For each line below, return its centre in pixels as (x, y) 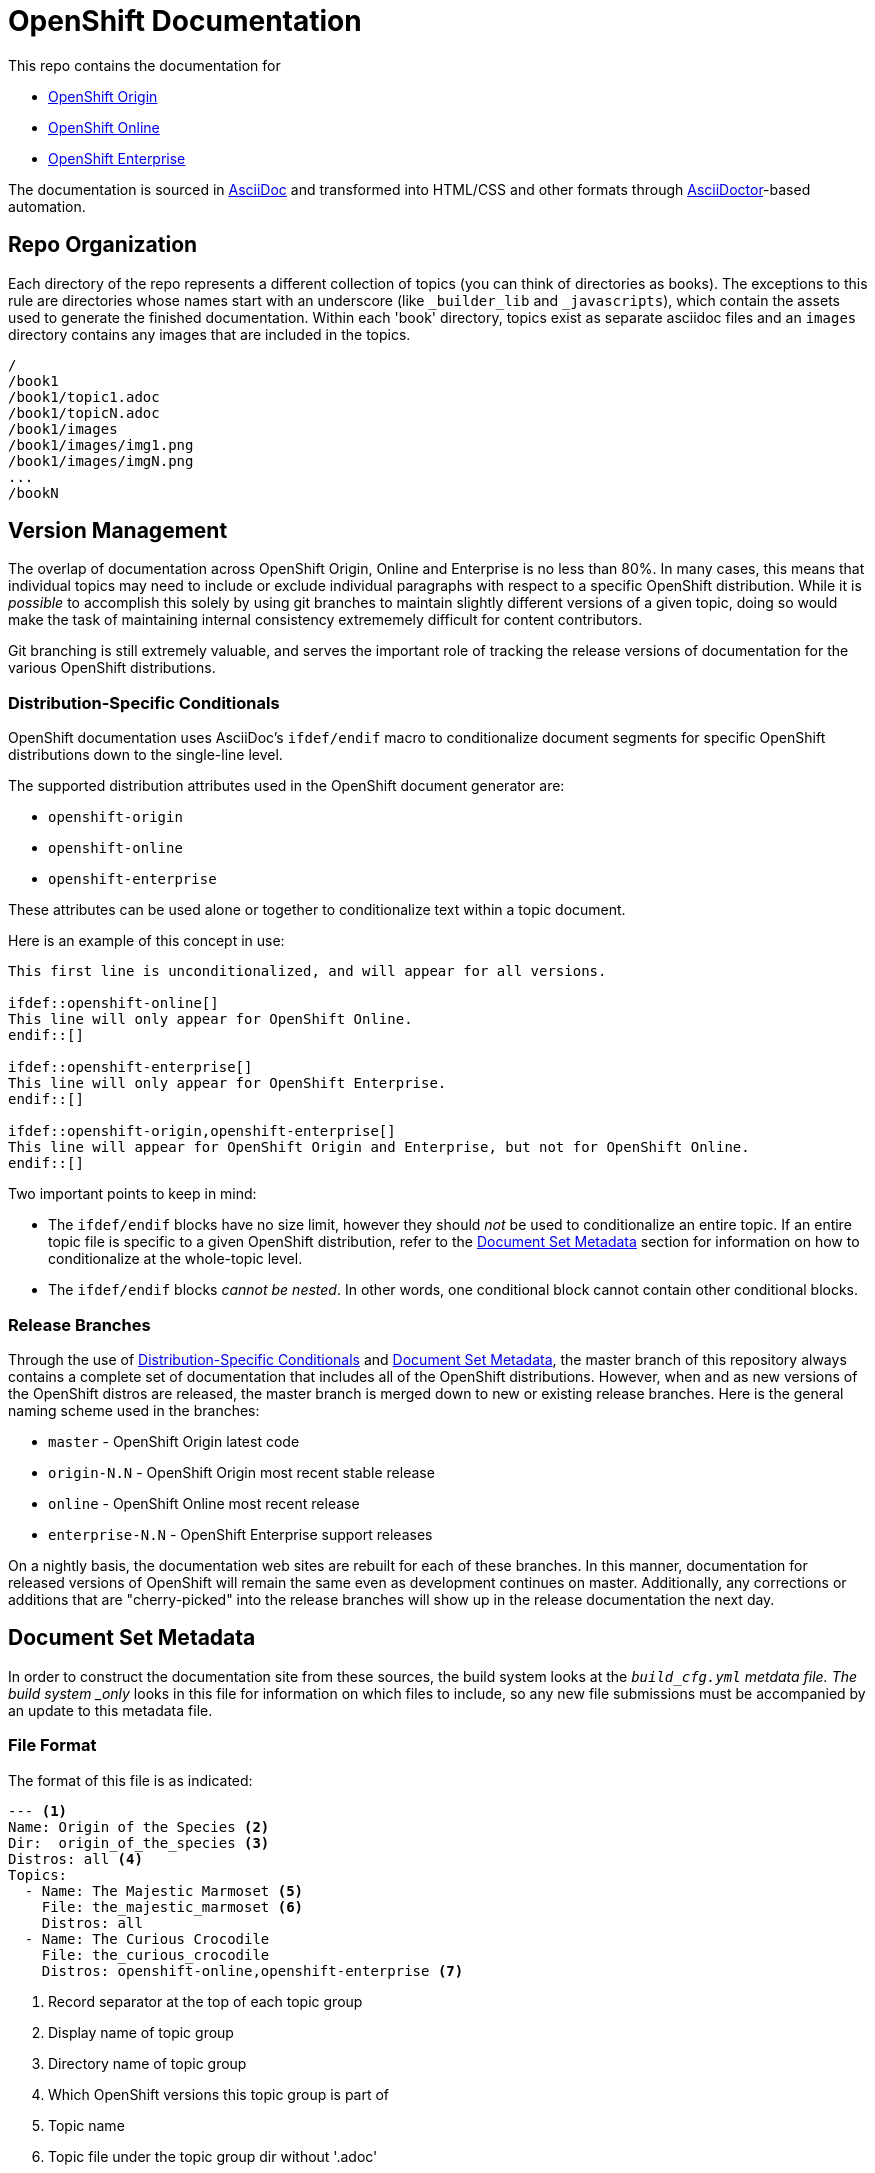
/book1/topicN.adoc (84, 412)
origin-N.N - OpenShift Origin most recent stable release (241, 1472)
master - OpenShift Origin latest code (174, 1441)
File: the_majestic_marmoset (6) (172, 1906)
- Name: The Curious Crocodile (147, 1938)
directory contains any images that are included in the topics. (209, 334)
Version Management (118, 531)
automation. (47, 206)
